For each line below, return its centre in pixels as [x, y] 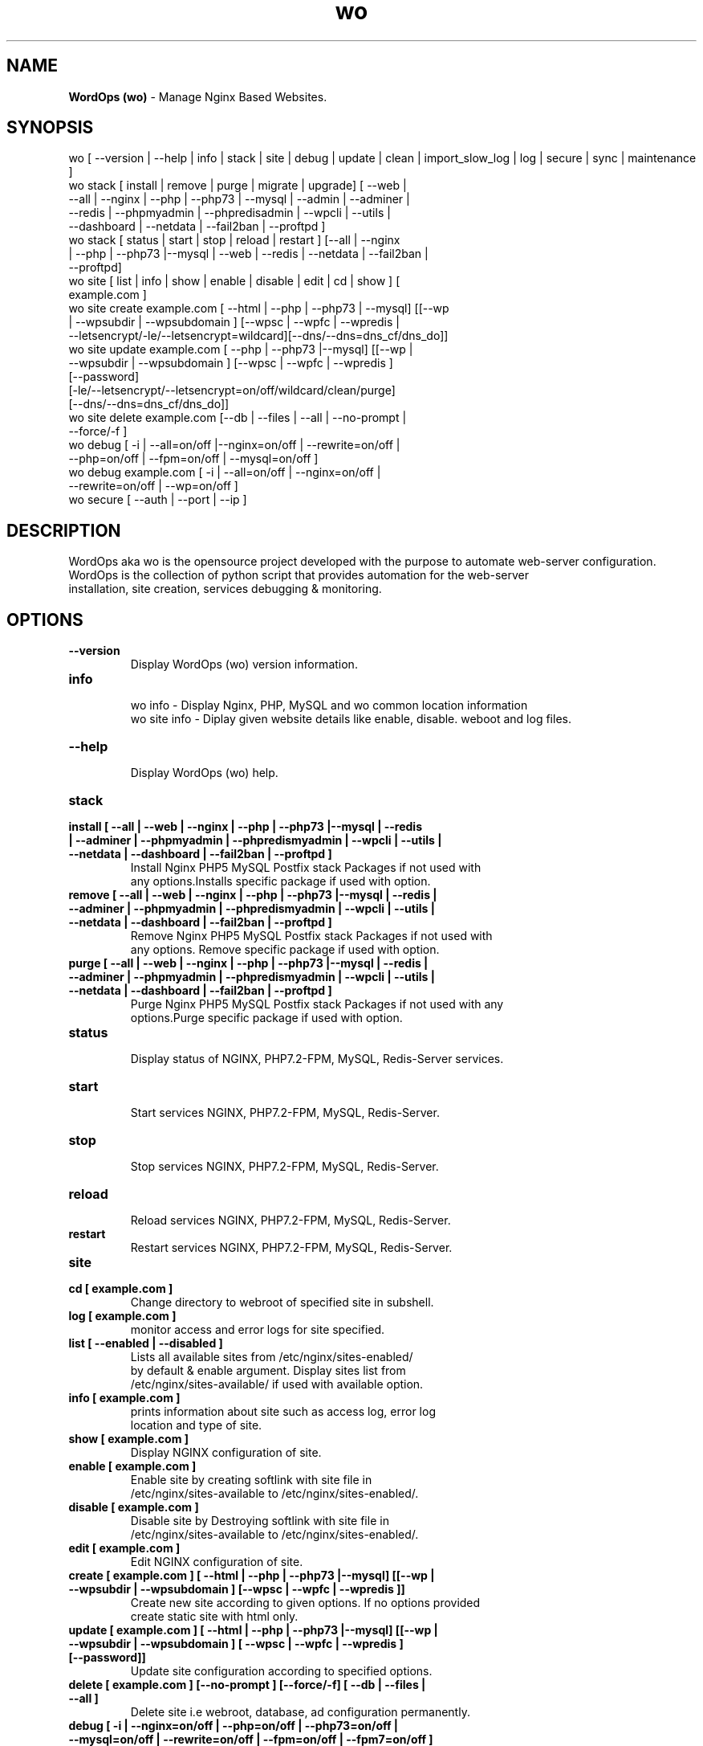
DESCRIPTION [64, 530]
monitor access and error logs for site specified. [258, 1330]
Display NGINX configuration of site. [226, 1453]
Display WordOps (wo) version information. [244, 664]
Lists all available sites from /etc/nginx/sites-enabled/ [272, 1357]
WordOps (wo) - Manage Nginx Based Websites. [198, 96]
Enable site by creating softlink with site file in [251, 1480]
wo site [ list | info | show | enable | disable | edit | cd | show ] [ [234, 281]
